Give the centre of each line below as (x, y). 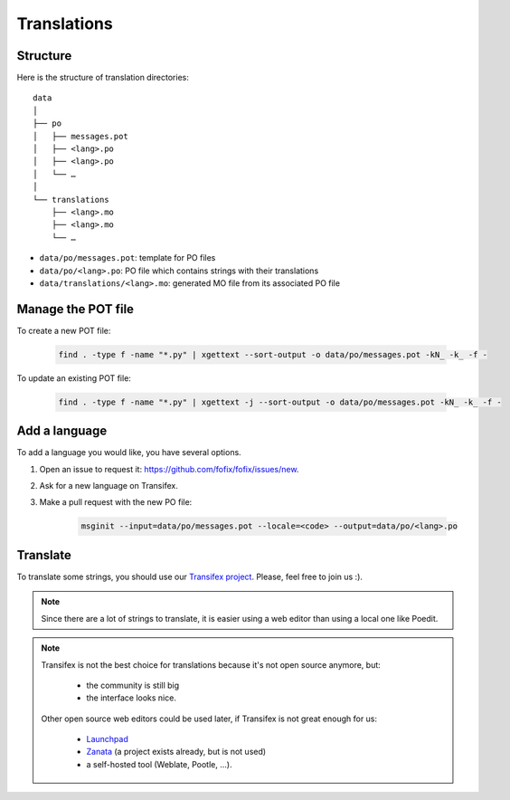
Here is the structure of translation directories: (103, 78)
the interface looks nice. (131, 698)
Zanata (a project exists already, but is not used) (176, 752)
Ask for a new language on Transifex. (109, 486)
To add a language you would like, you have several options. (129, 452)
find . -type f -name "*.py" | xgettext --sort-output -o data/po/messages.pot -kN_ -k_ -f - (273, 354)
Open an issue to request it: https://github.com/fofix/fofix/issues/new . (169, 469)
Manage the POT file (76, 309)
